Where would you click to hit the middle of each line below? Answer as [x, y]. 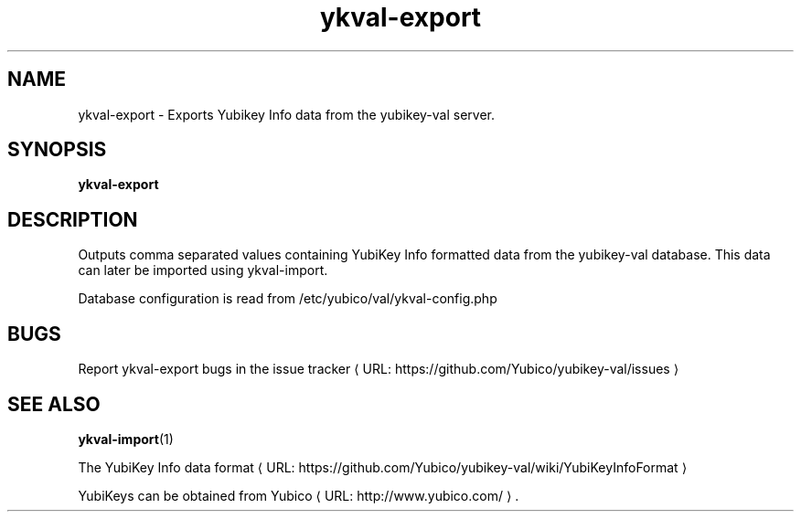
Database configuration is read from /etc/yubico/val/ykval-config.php [288, 299]
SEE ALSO [54, 404]
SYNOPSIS [57, 150]
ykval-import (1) [126, 439]
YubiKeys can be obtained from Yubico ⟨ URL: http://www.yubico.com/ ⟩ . [299, 495]
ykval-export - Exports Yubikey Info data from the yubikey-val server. [287, 114]
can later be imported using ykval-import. [203, 270]
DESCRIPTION [73, 219]
